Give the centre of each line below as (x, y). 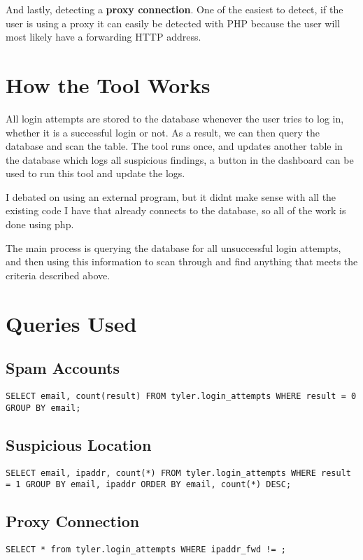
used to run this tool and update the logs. (95, 173)
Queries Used (71, 323)
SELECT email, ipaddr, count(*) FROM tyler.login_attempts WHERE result (178, 473)
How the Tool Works (108, 84)
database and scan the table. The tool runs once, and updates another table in (174, 146)
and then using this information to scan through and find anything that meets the (182, 261)
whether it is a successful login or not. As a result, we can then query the (163, 132)
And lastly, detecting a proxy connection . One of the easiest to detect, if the (175, 9)
